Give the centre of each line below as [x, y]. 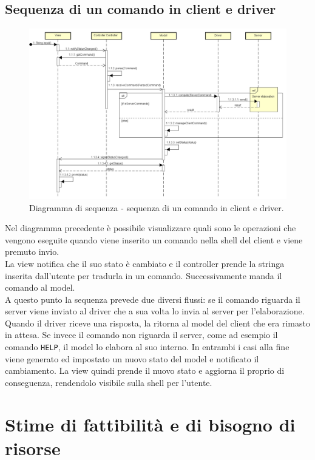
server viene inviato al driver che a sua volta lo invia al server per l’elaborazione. [155, 311]
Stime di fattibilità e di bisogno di [150, 424]
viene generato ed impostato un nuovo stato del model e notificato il [132, 358]
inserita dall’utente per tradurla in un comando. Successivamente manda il [144, 275]
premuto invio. [32, 252]
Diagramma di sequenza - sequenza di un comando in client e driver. [157, 207]
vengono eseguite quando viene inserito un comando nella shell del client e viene [154, 239]
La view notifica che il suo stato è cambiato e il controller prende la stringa [145, 263]
